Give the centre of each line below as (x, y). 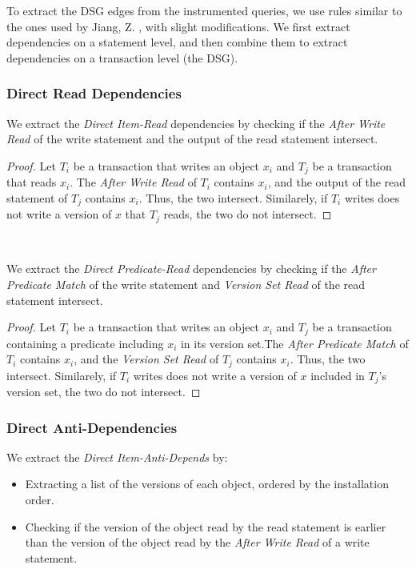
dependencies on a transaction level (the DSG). (122, 57)
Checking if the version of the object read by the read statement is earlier (206, 526)
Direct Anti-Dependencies (92, 427)
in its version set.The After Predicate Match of (294, 343)
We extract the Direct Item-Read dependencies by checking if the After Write (196, 123)
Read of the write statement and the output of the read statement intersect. (192, 139)
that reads (32, 182)
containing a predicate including (85, 343)
